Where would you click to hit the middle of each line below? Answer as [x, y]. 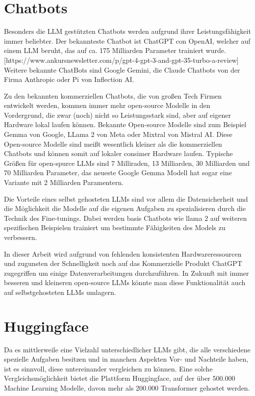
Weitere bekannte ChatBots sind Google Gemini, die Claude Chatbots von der [122, 69]
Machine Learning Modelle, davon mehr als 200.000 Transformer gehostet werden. [127, 388]
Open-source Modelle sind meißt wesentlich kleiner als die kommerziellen [113, 144]
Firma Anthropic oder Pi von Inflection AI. [69, 79]
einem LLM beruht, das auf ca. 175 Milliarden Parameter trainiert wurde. [115, 50]
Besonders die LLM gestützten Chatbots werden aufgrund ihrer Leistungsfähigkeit [127, 31]
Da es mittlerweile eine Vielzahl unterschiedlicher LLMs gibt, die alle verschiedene [127, 349]
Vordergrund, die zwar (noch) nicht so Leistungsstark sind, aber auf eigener [117, 115]
